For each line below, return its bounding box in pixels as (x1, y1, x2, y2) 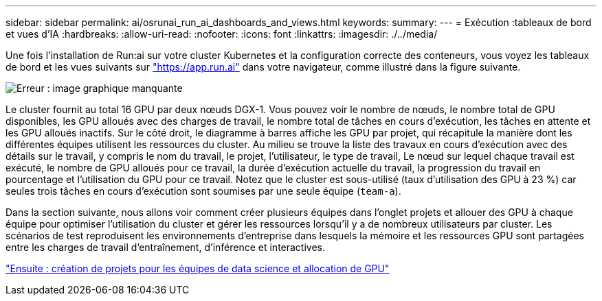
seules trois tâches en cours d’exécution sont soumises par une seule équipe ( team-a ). (5, 185, 401, 197)
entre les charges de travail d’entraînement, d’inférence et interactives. (5, 241, 326, 253)
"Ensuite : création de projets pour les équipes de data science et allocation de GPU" (5, 263, 390, 274)
